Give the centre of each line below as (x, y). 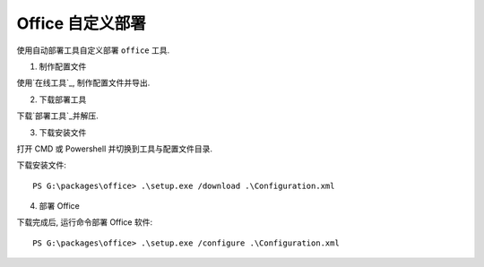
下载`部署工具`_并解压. (57, 116)
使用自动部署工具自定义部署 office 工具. (93, 50)
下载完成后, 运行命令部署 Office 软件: (84, 222)
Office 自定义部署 (82, 23)
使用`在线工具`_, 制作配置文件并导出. (83, 83)
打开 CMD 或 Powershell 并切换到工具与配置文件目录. (115, 149)
